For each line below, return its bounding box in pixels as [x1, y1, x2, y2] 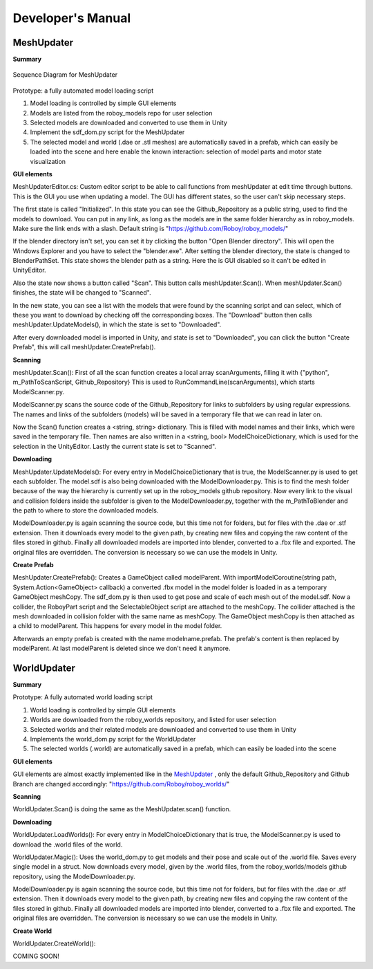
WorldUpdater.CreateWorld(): [12, 939, 96, 948]
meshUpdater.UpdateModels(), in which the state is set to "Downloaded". [12, 320, 222, 329]
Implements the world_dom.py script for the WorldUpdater [30, 735, 196, 744]
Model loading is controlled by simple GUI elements [30, 99, 177, 107]
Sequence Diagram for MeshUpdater [12, 71, 117, 79]
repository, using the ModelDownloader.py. [12, 872, 135, 880]
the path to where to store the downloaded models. [12, 506, 159, 515]
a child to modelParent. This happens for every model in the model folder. [12, 622, 222, 630]
